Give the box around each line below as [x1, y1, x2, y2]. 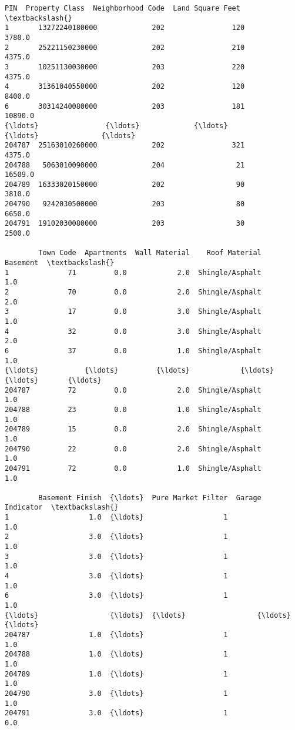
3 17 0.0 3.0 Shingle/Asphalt [5, 307, 262, 316]
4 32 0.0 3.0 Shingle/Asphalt [5, 327, 262, 336]
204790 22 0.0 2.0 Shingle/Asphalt [5, 444, 262, 453]
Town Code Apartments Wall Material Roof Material [38, 249, 262, 257]
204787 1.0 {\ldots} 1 [5, 631, 228, 639]
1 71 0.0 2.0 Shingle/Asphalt [5, 268, 262, 277]
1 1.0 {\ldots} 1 [5, 513, 228, 522]
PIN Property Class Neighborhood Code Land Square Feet [5, 4, 240, 12]
